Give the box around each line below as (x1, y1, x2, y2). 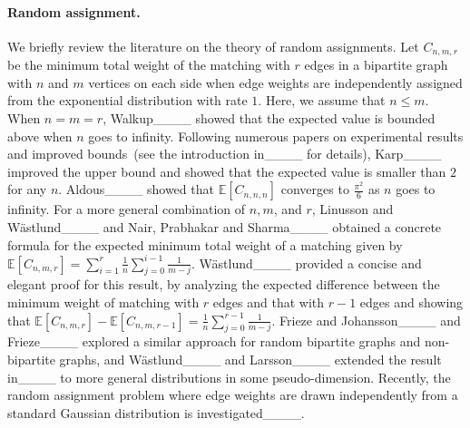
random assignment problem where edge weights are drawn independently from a (7, 385, 458, 404)
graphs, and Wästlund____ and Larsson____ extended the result (59, 350, 442, 369)
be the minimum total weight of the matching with (7, 55, 290, 74)
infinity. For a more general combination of (7, 199, 246, 219)
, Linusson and (311, 199, 394, 219)
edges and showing (359, 293, 464, 312)
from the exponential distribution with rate (7, 91, 248, 110)
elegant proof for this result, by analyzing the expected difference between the (7, 275, 440, 294)
